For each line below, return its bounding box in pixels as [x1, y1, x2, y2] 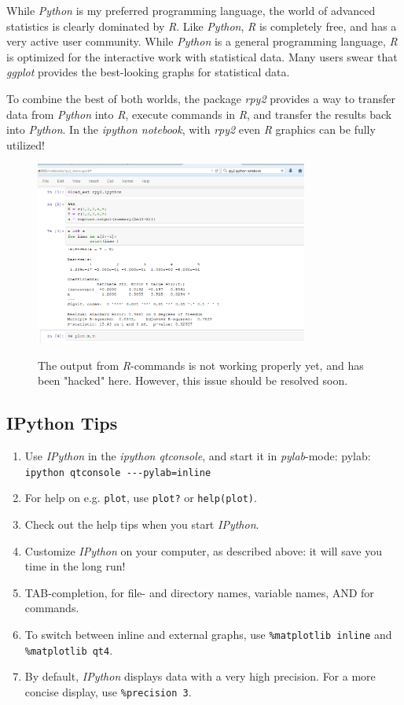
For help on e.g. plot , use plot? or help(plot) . [24, 489, 257, 506]
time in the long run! [24, 558, 126, 574]
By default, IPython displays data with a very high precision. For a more [24, 668, 376, 685]
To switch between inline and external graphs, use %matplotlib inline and [24, 626, 392, 643]
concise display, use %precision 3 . [24, 683, 192, 699]
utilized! [6, 136, 46, 153]
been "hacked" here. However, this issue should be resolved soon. [38, 372, 348, 389]
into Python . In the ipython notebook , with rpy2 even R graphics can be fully [6, 121, 376, 138]
